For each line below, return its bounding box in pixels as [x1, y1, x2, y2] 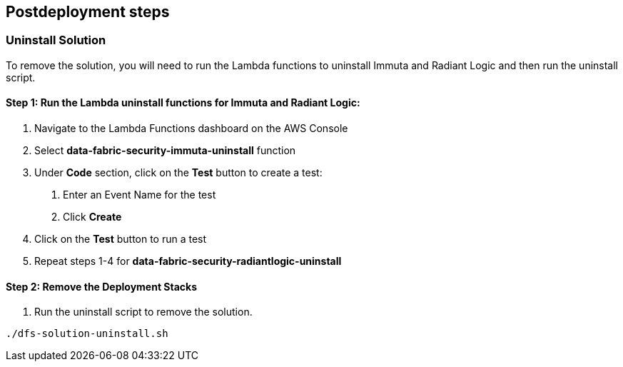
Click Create [63, 211, 122, 223]
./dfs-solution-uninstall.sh [6, 328, 168, 340]
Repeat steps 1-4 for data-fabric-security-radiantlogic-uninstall [34, 255, 342, 268]
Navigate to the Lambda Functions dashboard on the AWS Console [34, 122, 348, 135]
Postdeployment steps [6, 3, 170, 21]
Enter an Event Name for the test [63, 188, 216, 201]
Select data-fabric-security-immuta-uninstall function [34, 144, 296, 157]
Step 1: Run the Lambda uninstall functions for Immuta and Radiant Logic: [6, 96, 360, 109]
